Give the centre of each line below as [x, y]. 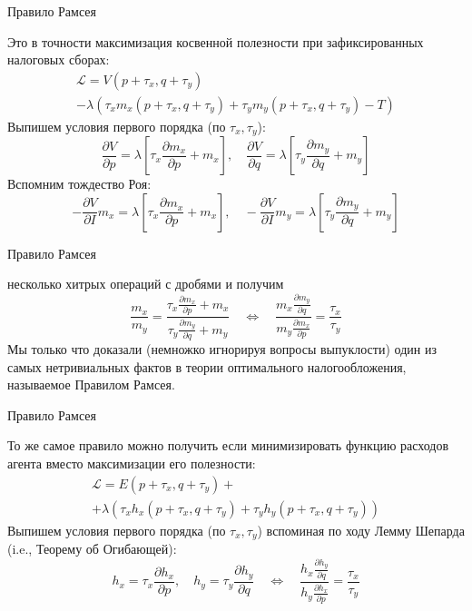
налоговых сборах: [59, 59]
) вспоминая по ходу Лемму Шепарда [361, 530]
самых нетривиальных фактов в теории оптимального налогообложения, [207, 366]
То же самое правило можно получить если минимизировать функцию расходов [228, 445]
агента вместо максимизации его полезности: [132, 463]
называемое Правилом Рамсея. [91, 384]
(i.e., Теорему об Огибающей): [92, 549]
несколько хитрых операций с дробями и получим [146, 284]
